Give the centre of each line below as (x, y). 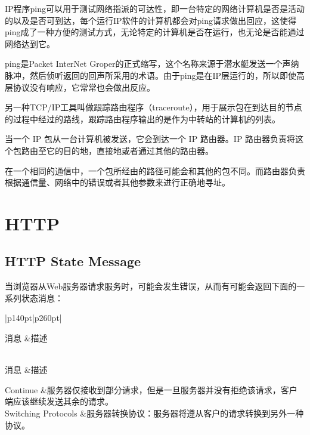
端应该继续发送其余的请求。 (59, 401)
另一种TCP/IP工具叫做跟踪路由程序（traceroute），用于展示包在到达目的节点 (154, 107)
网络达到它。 (30, 43)
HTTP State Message (73, 261)
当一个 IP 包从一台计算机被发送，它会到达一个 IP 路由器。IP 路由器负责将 (150, 139)
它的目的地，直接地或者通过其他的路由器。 (130, 150)
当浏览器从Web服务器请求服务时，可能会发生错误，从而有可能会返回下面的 (151, 286)
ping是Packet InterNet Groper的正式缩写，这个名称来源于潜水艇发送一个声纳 (152, 64)
